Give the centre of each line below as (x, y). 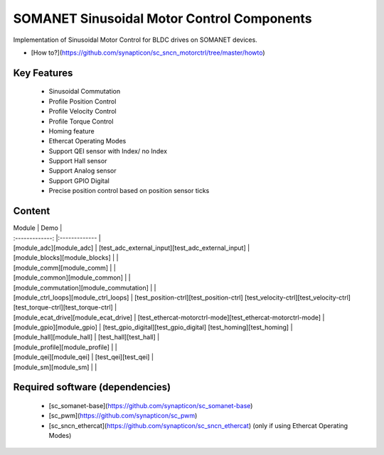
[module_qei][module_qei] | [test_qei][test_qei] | (84, 357)
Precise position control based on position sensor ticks (129, 191)
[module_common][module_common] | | (72, 278)
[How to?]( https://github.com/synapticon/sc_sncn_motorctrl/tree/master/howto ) (148, 53)
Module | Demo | (38, 228)
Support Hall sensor (78, 161)
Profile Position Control (82, 101)
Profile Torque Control (81, 121)
